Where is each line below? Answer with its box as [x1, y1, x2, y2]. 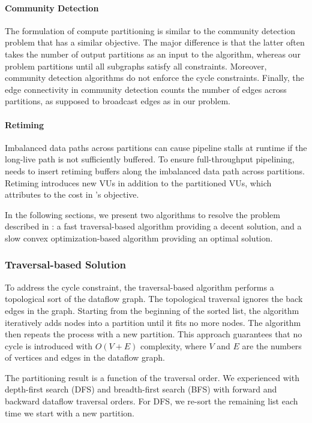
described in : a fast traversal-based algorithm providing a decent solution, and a [5, 220, 302, 232]
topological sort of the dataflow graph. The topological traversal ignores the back [5, 292, 303, 305]
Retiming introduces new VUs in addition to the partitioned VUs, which [5, 176, 272, 189]
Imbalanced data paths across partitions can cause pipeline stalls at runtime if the [5, 141, 307, 153]
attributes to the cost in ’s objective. [5, 188, 139, 201]
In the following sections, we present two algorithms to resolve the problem [5, 208, 280, 220]
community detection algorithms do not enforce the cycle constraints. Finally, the [5, 71, 304, 84]
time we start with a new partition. [5, 406, 134, 419]
